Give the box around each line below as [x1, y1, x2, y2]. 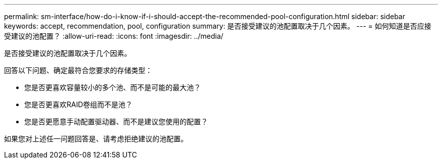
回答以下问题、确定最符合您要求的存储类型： [4, 66, 152, 74]
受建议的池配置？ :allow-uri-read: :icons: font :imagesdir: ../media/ [4, 32, 224, 40]
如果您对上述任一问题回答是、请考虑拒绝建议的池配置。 [4, 134, 188, 143]
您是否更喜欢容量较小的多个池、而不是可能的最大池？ [24, 83, 201, 92]
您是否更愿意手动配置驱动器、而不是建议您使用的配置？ [24, 117, 208, 126]
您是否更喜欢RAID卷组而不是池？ [24, 100, 133, 109]
